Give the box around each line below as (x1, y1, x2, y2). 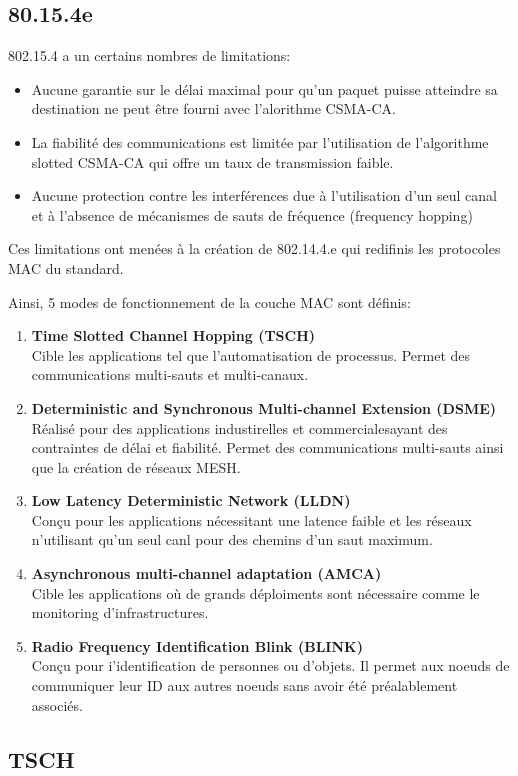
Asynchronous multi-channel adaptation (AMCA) (31, 563, 382, 584)
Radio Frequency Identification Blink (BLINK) (31, 635, 363, 656)
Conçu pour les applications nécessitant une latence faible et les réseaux (31, 509, 472, 530)
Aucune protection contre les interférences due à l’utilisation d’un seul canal (31, 185, 497, 206)
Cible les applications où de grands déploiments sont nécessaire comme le (31, 582, 480, 603)
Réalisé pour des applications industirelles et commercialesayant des (31, 417, 448, 438)
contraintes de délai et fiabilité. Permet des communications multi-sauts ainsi (31, 437, 504, 458)
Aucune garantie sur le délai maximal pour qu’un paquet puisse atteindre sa (31, 78, 498, 99)
